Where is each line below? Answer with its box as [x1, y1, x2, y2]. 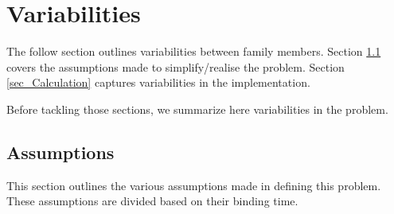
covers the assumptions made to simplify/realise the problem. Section [6, 58, 345, 75]
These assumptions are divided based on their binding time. [6, 193, 298, 209]
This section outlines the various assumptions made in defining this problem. [6, 177, 381, 193]
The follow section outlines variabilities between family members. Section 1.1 [6, 43, 381, 60]
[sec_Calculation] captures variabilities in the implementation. [6, 74, 310, 91]
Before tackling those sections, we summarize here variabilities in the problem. [6, 100, 388, 117]
